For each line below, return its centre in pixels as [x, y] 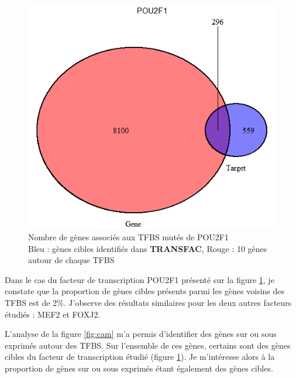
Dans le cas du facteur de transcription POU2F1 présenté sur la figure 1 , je [140, 279]
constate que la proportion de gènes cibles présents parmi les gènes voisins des [145, 291]
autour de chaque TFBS [71, 260]
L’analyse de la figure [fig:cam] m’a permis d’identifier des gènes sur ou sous [141, 334]
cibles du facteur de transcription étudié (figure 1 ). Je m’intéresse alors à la [140, 357]
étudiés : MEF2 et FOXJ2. [53, 314]
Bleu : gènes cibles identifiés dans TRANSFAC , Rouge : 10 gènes [148, 248]
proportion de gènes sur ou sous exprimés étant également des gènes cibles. [139, 368]
